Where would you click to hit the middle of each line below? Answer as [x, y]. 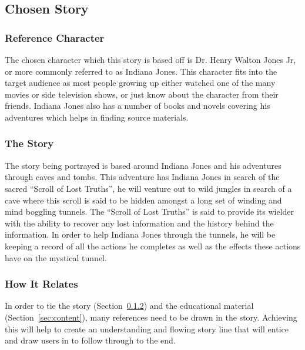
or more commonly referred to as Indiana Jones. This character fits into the [141, 71]
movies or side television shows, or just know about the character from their [142, 94]
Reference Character [55, 37]
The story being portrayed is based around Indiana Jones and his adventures [143, 165]
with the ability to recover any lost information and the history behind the [139, 223]
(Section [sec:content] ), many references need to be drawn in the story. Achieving [151, 317]
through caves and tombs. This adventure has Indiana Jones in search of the [142, 177]
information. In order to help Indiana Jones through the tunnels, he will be [140, 234]
